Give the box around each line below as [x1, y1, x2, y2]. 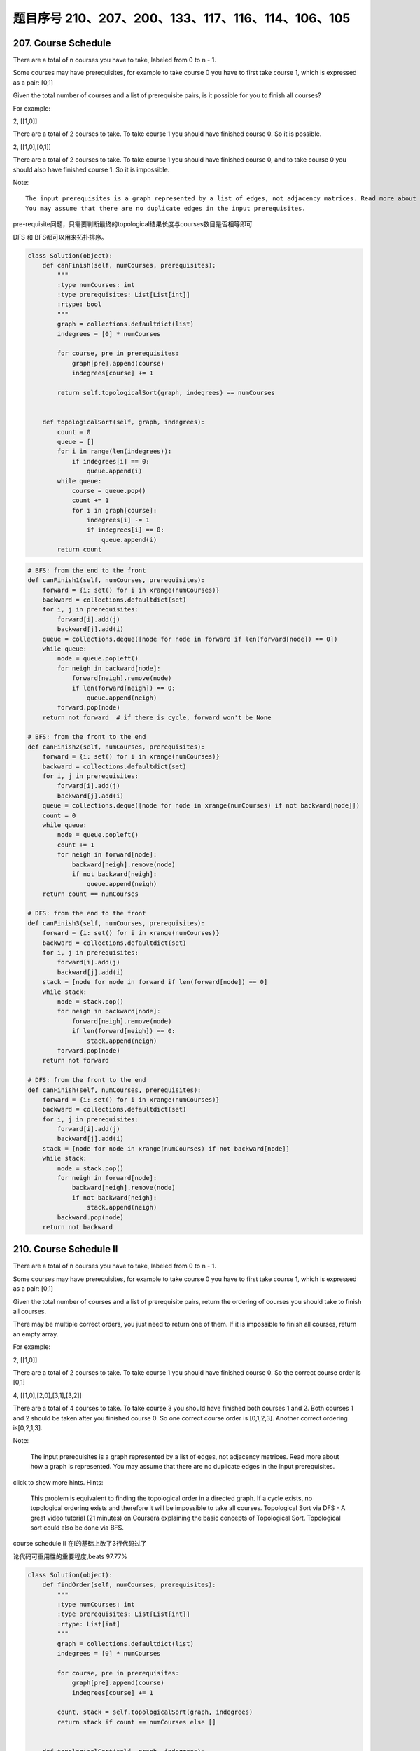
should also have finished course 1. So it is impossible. [13, 165, 170, 174]
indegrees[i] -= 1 [86, 516, 150, 525]
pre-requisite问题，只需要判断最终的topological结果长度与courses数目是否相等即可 [13, 220, 253, 228]
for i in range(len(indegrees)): [57, 448, 172, 455]
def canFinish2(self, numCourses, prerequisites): [27, 742, 206, 751]
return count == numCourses [42, 890, 139, 898]
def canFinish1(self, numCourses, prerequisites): [27, 576, 206, 584]
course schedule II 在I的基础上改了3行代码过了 [13, 1539, 147, 1548]
